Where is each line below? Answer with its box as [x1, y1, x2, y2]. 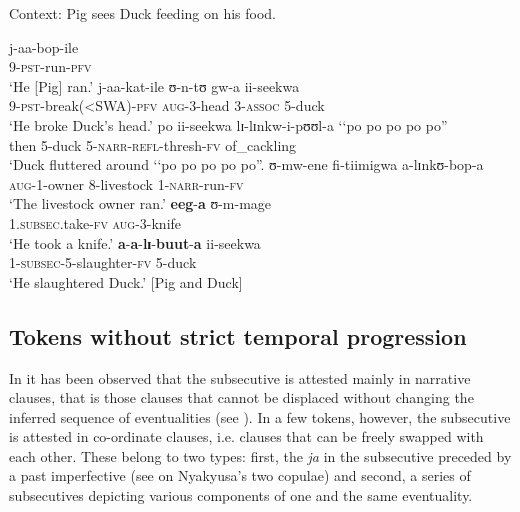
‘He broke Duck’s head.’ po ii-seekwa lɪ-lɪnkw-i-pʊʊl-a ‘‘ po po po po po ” [9, 114, 448, 135]
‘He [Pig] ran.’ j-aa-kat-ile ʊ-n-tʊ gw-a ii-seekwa [9, 75, 300, 96]
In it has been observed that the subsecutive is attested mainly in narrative [9, 367, 471, 388]
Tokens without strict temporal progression [9, 320, 467, 351]
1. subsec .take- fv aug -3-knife [9, 212, 182, 233]
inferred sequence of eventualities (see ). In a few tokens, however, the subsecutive [9, 406, 511, 427]
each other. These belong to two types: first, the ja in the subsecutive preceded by [9, 445, 512, 466]
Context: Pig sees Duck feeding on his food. [9, 3, 277, 23]
